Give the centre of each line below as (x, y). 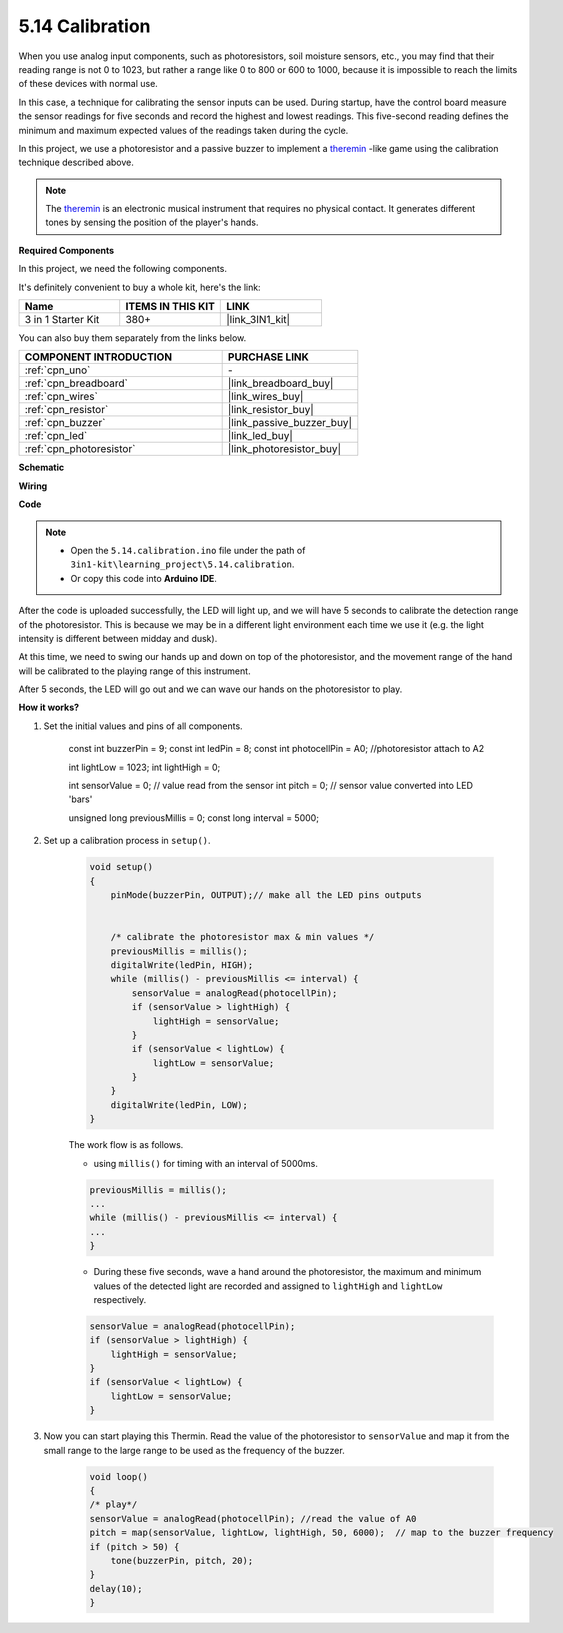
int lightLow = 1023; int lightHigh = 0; (144, 767)
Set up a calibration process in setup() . (127, 841)
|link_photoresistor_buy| (284, 449)
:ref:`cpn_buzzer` (65, 423)
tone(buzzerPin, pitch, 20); (182, 1560)
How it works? (49, 707)
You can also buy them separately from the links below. (132, 338)
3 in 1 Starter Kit (62, 320)
